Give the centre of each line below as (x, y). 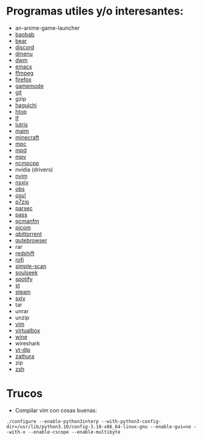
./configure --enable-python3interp (52, 421)
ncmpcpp (27, 163)
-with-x (16, 432)
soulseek (26, 272)
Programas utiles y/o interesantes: (95, 11)
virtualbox (28, 330)
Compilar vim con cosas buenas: (56, 410)
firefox (23, 79)
